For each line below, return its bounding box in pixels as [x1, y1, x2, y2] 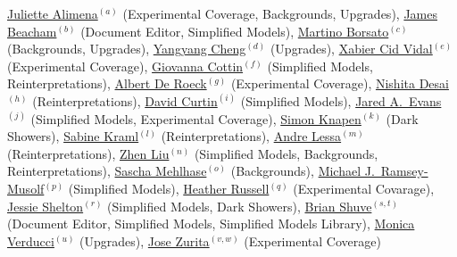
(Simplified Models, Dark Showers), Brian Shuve [107, 196, 372, 215]
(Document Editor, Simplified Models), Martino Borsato [80, 21, 389, 40]
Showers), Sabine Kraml [7, 127, 139, 145]
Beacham [7, 21, 57, 40]
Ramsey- [380, 162, 428, 180]
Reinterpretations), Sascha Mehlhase [7, 162, 207, 180]
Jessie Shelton [7, 196, 84, 215]
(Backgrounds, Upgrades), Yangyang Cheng [7, 39, 246, 58]
